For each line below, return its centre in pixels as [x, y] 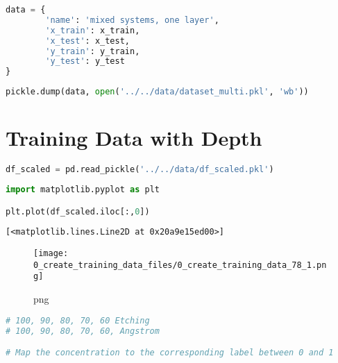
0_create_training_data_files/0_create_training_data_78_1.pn [180, 265]
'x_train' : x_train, [93, 30]
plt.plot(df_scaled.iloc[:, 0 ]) [78, 211]
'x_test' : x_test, [87, 41]
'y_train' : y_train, [93, 51]
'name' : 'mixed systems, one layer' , [132, 20]
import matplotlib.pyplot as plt [83, 189]
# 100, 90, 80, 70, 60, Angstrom [83, 331]
